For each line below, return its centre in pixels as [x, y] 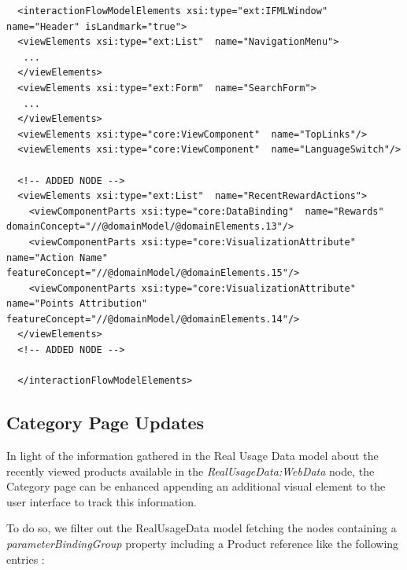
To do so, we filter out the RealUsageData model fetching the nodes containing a [202, 528]
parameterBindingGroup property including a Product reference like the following [203, 544]
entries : [26, 559]
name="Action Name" [57, 257]
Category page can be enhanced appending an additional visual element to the [196, 486]
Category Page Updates [105, 423]
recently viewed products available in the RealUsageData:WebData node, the [191, 471]
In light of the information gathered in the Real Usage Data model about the [192, 456]
